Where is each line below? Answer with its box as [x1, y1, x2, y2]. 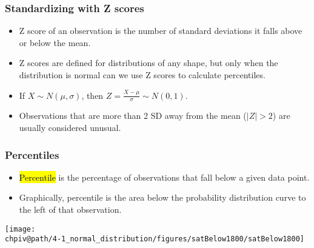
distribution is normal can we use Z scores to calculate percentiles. [19, 69, 266, 81]
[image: [5, 224, 36, 233]
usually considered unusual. [19, 121, 121, 134]
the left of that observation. [19, 203, 122, 216]
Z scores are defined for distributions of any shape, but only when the [19, 56, 278, 69]
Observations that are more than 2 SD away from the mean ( [19, 109, 247, 122]
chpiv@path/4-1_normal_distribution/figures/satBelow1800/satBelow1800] [5, 235, 304, 244]
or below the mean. [19, 36, 91, 49]
